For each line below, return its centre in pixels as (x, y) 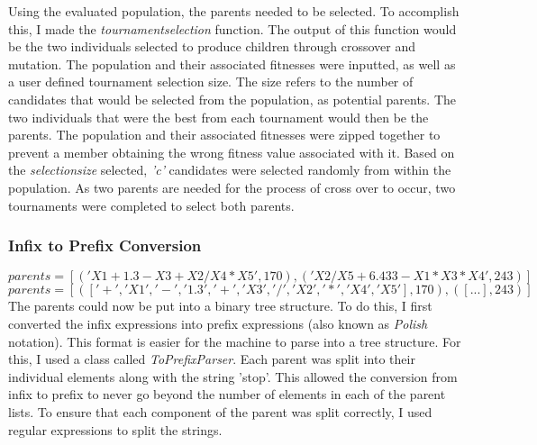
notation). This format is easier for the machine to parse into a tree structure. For (235, 341)
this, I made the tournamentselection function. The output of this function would (232, 28)
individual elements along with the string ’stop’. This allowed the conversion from (233, 376)
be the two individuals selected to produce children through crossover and (212, 46)
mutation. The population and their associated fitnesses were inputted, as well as (232, 64)
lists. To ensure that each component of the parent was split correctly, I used (220, 411)
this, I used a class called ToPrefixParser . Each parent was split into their (212, 359)
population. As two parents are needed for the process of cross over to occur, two (232, 187)
